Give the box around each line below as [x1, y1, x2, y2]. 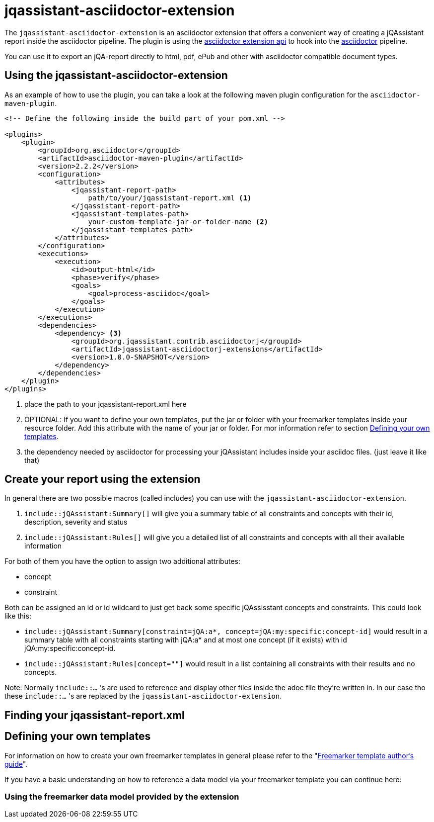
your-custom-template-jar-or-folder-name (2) [88, 217, 269, 226]
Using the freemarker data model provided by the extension [4, 792, 239, 802]
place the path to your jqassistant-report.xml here [24, 399, 187, 408]
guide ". [4, 759, 28, 768]
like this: [4, 612, 31, 621]
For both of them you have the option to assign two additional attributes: [4, 557, 240, 566]
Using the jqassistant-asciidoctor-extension [4, 69, 228, 82]
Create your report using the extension [4, 473, 201, 486]
